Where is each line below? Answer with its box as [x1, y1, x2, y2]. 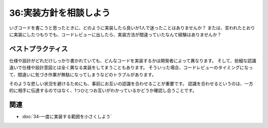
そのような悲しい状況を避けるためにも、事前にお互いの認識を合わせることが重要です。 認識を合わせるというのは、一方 [9, 81, 254, 87]
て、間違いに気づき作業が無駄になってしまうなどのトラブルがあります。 [9, 71, 156, 77]
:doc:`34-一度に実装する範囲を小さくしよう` [21, 114, 112, 120]
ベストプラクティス [9, 45, 68, 53]
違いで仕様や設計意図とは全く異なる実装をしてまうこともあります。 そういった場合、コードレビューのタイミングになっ [9, 64, 253, 70]
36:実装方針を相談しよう [9, 7, 111, 18]
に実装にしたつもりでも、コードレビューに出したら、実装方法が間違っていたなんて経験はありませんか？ [9, 31, 222, 37]
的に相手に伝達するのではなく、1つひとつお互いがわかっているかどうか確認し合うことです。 [9, 87, 197, 94]
